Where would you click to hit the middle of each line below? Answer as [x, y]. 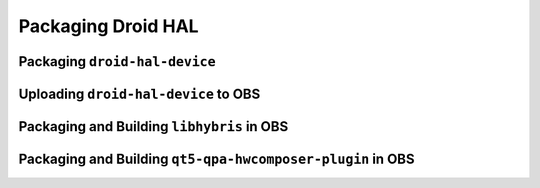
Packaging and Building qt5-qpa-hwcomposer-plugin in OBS [216, 159]
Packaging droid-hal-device [117, 61]
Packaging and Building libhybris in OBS [153, 126]
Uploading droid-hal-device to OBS [139, 93]
